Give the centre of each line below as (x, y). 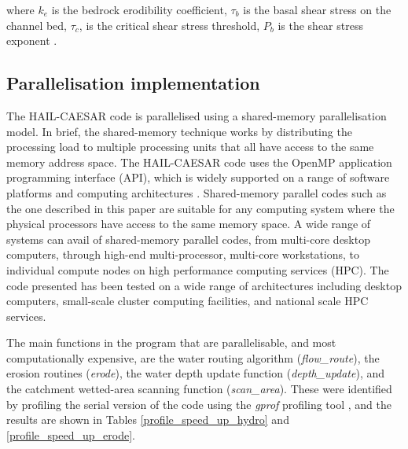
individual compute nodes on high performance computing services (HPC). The (198, 269)
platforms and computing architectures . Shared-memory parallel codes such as (197, 192)
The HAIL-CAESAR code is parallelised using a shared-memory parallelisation (197, 115)
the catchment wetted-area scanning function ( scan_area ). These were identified (199, 389)
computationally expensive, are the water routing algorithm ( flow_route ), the (193, 357)
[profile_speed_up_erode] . (71, 434)
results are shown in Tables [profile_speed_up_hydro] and (148, 420)
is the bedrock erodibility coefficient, (139, 9)
